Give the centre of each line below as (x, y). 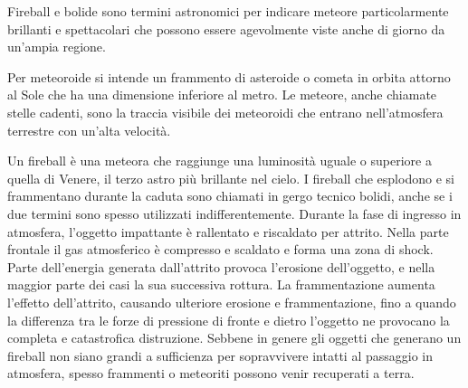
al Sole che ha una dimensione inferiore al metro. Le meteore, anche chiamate (222, 95)
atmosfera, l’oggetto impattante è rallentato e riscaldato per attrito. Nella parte (228, 231)
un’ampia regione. (57, 47)
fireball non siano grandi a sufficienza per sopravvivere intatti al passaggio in (220, 355)
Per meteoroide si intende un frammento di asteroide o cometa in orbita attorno (229, 76)
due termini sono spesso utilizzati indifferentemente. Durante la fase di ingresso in (234, 213)
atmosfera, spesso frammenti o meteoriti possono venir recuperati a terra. (211, 373)
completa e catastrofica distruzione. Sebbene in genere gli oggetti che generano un (234, 338)
